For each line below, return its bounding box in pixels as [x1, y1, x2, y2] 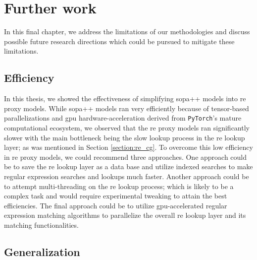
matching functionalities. [4, 219, 79, 230]
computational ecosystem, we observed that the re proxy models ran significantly [4, 122, 250, 132]
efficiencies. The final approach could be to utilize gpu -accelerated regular [4, 200, 227, 210]
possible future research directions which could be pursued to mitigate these [4, 36, 235, 46]
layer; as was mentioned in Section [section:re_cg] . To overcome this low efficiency [4, 142, 253, 152]
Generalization [4, 244, 80, 259]
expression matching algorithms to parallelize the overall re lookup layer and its [4, 210, 246, 220]
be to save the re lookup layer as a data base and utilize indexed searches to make [4, 161, 253, 172]
